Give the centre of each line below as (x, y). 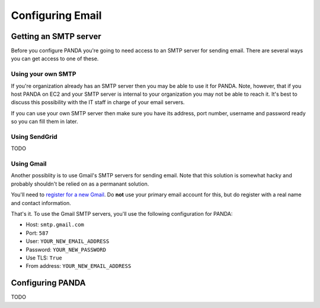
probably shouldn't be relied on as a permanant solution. (80, 184)
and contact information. (41, 203)
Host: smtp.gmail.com (55, 225)
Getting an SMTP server (56, 36)
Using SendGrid (34, 137)
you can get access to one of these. (55, 59)
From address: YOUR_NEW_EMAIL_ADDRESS (79, 266)
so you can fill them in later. (44, 122)
